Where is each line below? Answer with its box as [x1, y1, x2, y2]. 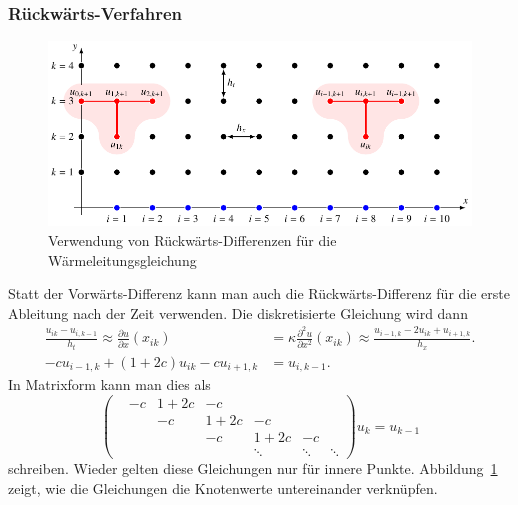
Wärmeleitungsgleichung [48, 249, 197, 270]
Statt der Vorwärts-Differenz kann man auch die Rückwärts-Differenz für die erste [8, 283, 510, 304]
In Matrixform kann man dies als [8, 374, 211, 395]
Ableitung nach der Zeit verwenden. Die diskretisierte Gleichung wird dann [8, 302, 468, 323]
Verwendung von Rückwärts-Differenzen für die [48, 229, 337, 250]
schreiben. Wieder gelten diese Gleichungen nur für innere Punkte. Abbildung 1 [8, 458, 498, 479]
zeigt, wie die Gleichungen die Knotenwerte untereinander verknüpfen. [8, 477, 438, 498]
